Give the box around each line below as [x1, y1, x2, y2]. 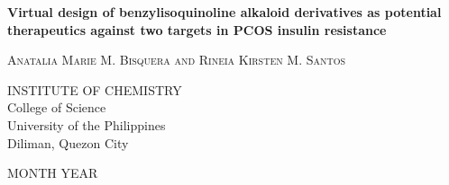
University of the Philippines [7, 115, 166, 134]
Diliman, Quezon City [7, 133, 129, 152]
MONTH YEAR [7, 163, 98, 182]
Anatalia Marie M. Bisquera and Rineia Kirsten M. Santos [7, 50, 346, 69]
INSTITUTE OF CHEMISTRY [7, 80, 182, 99]
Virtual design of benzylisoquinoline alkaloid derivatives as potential [7, 3, 442, 21]
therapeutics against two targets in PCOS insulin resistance [7, 20, 387, 39]
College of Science [7, 98, 106, 117]
